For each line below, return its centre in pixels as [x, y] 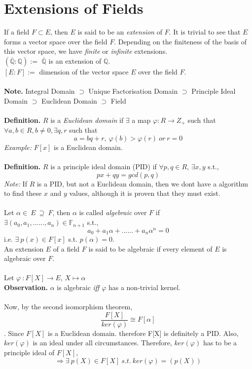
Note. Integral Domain [39, 91]
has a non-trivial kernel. [144, 287]
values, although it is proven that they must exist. [145, 193]
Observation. [26, 287]
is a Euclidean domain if [87, 120]
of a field [66, 248]
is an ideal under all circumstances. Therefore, [102, 343]
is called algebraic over [113, 212]
